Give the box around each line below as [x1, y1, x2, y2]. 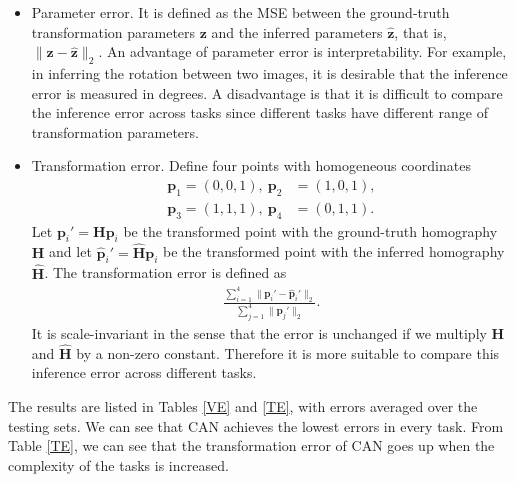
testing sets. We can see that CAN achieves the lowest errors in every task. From [8, 415, 504, 436]
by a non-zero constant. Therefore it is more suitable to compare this [76, 342, 500, 363]
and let [49, 241, 92, 262]
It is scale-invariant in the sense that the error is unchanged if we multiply [31, 322, 487, 343]
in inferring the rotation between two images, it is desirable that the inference [31, 62, 508, 83]
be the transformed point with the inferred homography [163, 241, 505, 262]
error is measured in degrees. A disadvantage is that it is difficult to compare [31, 82, 503, 103]
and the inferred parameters [211, 21, 383, 42]
